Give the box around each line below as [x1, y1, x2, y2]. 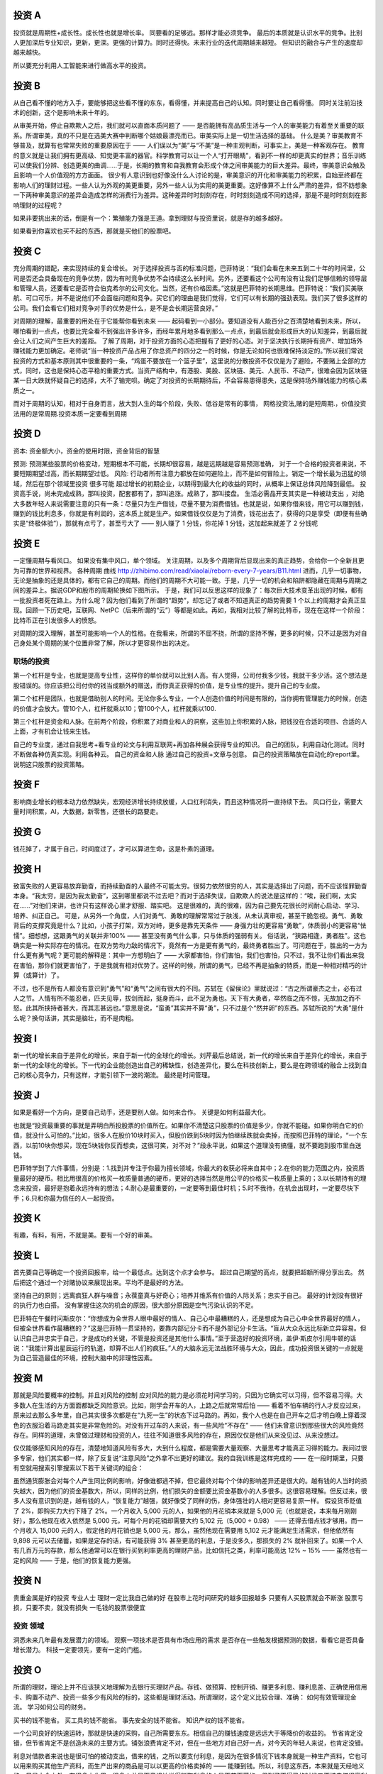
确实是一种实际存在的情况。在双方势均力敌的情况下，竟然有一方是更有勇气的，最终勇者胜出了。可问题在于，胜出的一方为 [13, 941, 367, 950]
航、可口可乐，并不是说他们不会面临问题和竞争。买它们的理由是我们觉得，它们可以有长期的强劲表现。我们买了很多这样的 [13, 294, 367, 302]
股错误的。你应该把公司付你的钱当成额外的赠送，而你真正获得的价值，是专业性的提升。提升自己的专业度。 [13, 681, 324, 690]
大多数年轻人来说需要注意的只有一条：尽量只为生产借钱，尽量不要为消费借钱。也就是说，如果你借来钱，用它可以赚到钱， [13, 499, 367, 507]
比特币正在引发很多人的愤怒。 [13, 616, 101, 624]
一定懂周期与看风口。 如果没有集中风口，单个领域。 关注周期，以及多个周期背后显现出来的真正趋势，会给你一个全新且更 [13, 556, 365, 565]
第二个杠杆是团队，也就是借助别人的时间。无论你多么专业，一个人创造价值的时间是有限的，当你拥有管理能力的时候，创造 [13, 694, 367, 703]
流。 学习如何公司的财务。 [13, 1703, 90, 1712]
